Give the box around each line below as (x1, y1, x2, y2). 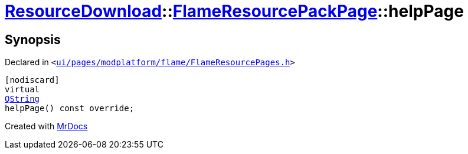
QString (5, 94, 40, 104)
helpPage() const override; (5, 103, 135, 113)
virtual (5, 85, 40, 95)
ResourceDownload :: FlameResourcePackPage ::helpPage (5, 1, 464, 21)
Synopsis (5, 32, 61, 47)
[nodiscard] (5, 75, 60, 85)
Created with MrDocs (5, 121, 88, 132)
